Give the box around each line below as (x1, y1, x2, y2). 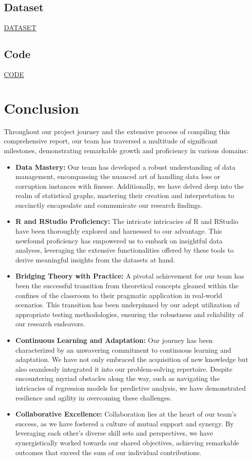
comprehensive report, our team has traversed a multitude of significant (4, 136, 218, 146)
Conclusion (4, 98, 79, 118)
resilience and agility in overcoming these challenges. (15, 392, 172, 402)
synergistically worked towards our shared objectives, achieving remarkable (15, 437, 239, 447)
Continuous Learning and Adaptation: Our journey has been (15, 335, 213, 345)
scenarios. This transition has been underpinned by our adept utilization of (15, 299, 240, 310)
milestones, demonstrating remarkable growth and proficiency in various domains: (4, 145, 248, 155)
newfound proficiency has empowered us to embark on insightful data (15, 235, 223, 245)
